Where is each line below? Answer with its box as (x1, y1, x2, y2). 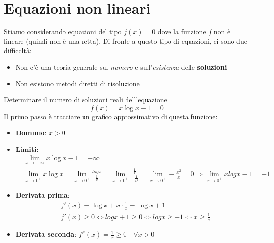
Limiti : (15, 144, 39, 154)
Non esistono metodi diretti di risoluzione (15, 78, 140, 88)
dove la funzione (157, 26, 206, 37)
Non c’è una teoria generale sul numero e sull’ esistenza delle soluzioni (15, 61, 227, 72)
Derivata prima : (15, 190, 70, 200)
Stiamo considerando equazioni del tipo (4, 26, 122, 37)
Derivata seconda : (15, 229, 77, 239)
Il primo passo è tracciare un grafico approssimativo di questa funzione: (4, 111, 218, 121)
